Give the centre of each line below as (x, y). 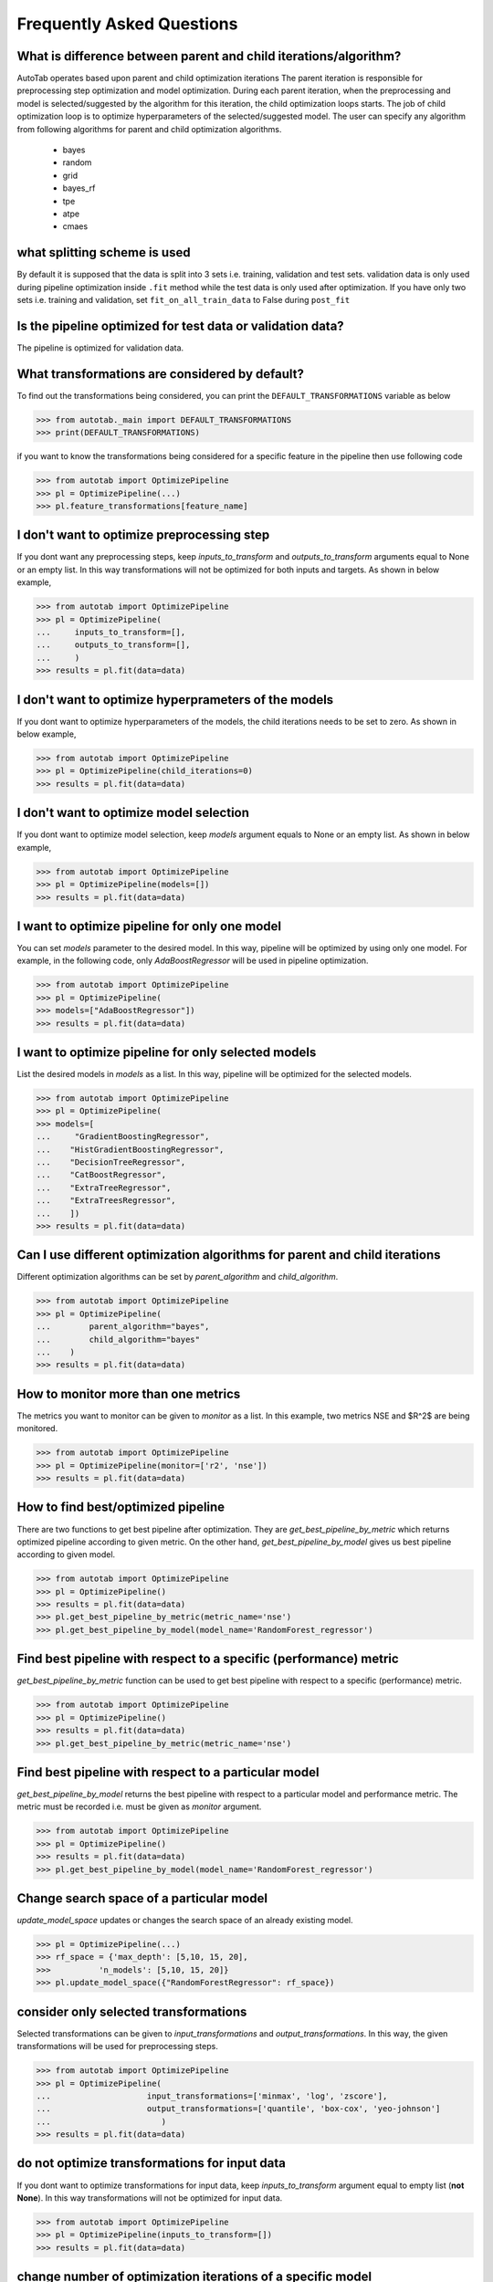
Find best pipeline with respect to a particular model (168, 1772)
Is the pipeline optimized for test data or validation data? (180, 325)
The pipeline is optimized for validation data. (100, 348)
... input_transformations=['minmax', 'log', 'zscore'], (212, 2096)
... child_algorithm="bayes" (118, 1339)
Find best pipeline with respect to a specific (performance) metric (208, 1659)
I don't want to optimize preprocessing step (143, 535)
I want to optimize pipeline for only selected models (167, 1052)
